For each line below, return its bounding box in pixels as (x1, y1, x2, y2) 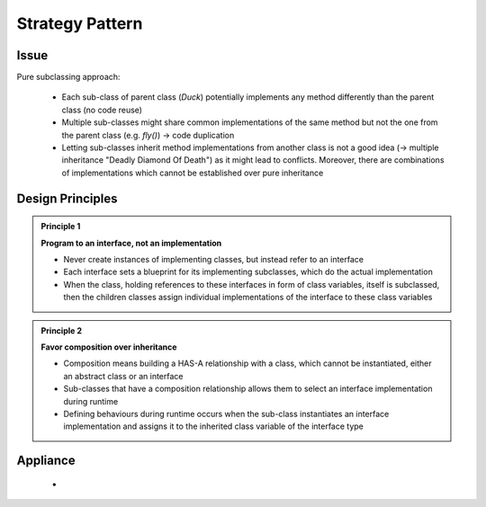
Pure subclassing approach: (16, 72, 121, 83)
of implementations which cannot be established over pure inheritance (61, 167, 324, 178)
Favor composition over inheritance (40, 342, 177, 352)
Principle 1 (40, 221, 81, 232)
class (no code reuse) (61, 104, 143, 115)
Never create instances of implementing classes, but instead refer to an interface (63, 253, 364, 264)
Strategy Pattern (16, 13, 143, 33)
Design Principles (16, 191, 118, 206)
